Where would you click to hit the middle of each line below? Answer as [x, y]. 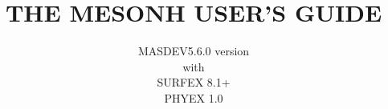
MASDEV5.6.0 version [194, 51]
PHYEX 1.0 [194, 97]
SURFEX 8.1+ [194, 82]
